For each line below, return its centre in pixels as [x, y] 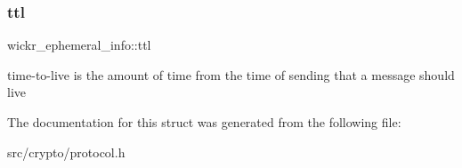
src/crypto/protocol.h [66, 152]
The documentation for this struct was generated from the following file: [204, 122]
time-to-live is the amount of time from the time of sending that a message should [231, 74]
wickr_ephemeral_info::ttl [79, 45]
